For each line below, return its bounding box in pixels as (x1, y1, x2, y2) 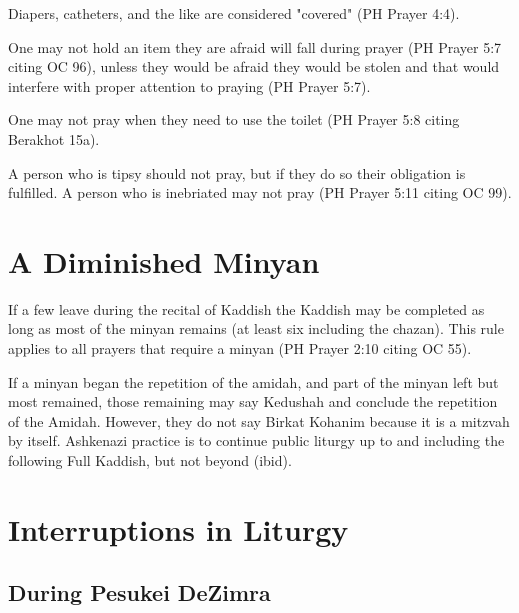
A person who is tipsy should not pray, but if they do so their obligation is (8, 162, 466, 183)
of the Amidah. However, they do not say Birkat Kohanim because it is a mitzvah (8, 410, 510, 431)
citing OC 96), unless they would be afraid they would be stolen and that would (8, 56, 500, 77)
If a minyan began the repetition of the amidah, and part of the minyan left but (8, 371, 499, 392)
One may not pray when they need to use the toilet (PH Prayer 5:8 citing (8, 109, 460, 130)
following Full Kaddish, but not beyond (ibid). (8, 450, 292, 471)
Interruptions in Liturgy (8, 508, 349, 549)
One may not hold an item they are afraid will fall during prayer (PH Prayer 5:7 (8, 36, 502, 57)
